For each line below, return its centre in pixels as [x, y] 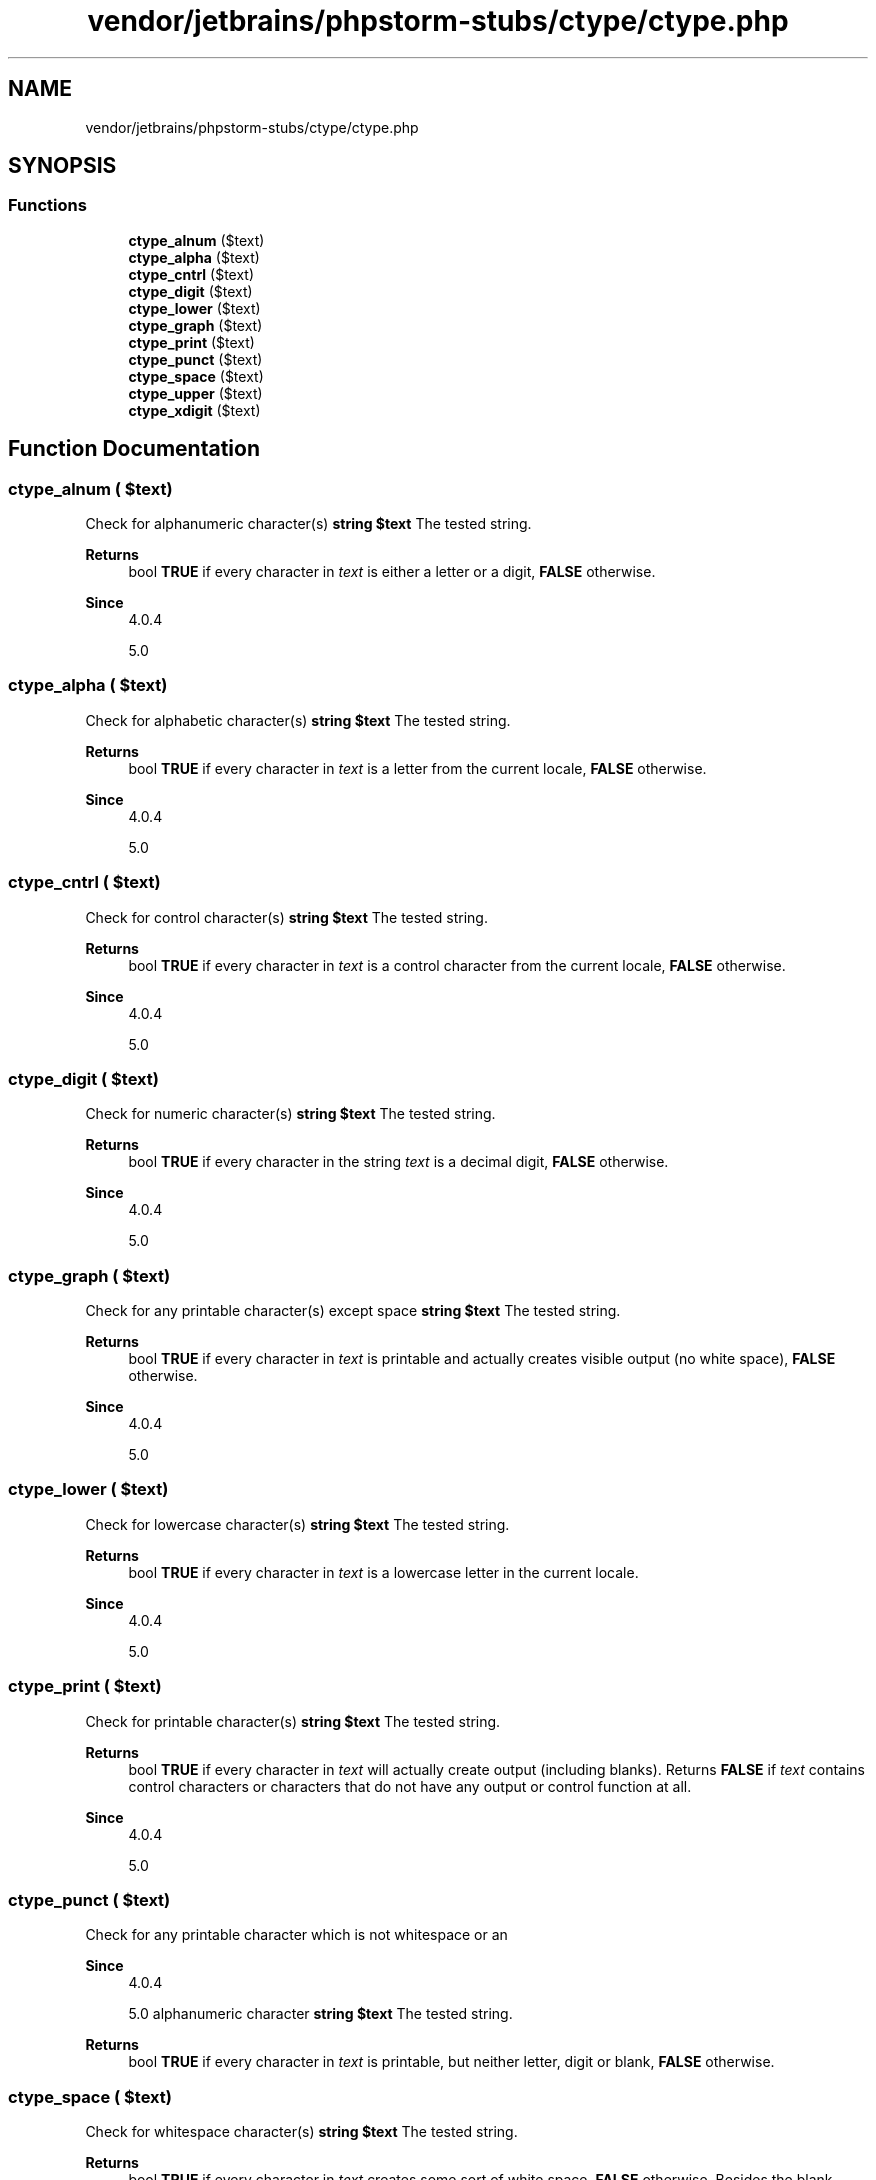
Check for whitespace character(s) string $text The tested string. [301, 2132]
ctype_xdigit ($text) [194, 410]
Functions [47, 205]
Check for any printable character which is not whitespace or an [296, 1935]
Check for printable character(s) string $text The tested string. [293, 1721]
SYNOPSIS [62, 166]
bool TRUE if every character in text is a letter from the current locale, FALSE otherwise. [417, 768]
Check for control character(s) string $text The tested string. [286, 917]
